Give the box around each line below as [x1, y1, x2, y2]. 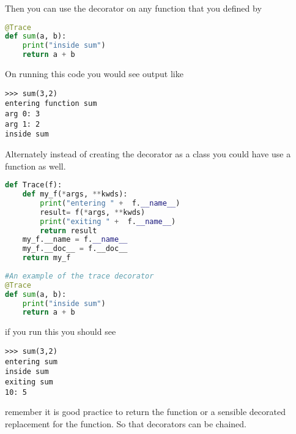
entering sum [5, 357, 57, 366]
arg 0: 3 [5, 110, 40, 118]
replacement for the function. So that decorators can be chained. [5, 417, 246, 430]
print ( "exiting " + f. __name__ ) [40, 217, 176, 226]
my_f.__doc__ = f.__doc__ [22, 244, 128, 253]
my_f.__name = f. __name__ [22, 235, 128, 244]
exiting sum [5, 377, 53, 386]
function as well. [5, 159, 66, 172]
